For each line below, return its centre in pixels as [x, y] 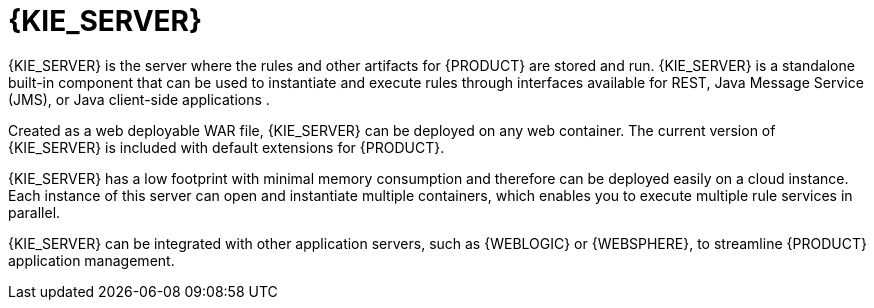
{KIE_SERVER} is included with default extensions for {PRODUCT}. [226, 147]
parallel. [34, 212]
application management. [91, 260]
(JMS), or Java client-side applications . [139, 99]
